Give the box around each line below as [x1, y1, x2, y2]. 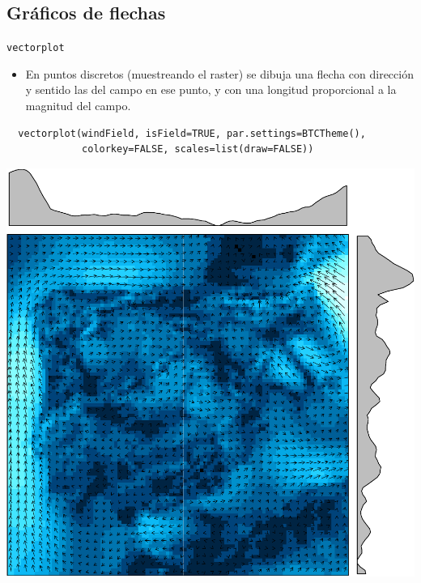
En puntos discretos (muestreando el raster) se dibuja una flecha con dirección [25, 65, 414, 82]
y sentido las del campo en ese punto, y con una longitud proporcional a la [25, 81, 397, 98]
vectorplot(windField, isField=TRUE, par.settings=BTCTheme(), [18, 127, 366, 139]
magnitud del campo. [25, 97, 131, 114]
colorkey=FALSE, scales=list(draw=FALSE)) [82, 143, 314, 155]
